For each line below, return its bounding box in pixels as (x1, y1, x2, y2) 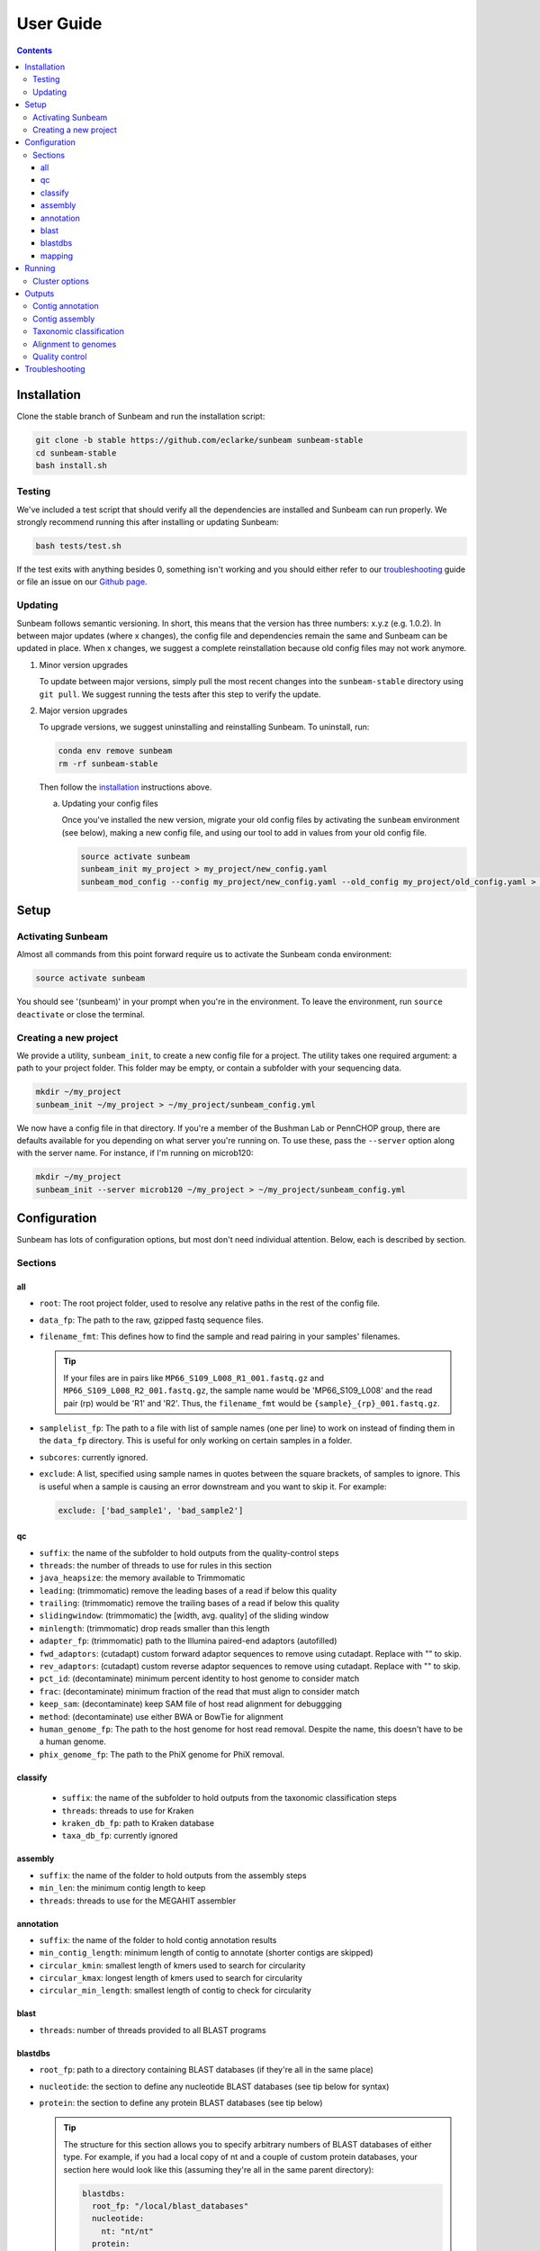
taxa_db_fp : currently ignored (61, 1831, 178, 1841)
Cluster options (32, 276, 90, 286)
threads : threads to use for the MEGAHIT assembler (39, 1895, 237, 1906)
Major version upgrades (39, 705, 128, 716)
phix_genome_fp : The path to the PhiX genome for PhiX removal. (39, 1749, 285, 1759)
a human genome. (39, 1736, 107, 1747)
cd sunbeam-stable (35, 447, 117, 458)
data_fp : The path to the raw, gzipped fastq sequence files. (39, 1315, 265, 1325)
